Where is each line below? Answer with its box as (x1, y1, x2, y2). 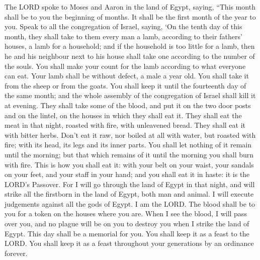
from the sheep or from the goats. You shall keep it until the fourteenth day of (5, 80, 246, 91)
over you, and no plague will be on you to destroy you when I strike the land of (5, 218, 249, 229)
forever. (5, 247, 28, 258)
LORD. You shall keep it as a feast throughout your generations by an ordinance (5, 238, 254, 248)
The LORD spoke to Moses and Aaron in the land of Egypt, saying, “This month (5, 2, 255, 12)
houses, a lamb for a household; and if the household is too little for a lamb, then (5, 41, 255, 51)
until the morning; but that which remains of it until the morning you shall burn (5, 149, 254, 159)
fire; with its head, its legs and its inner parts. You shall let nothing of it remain (5, 139, 252, 150)
